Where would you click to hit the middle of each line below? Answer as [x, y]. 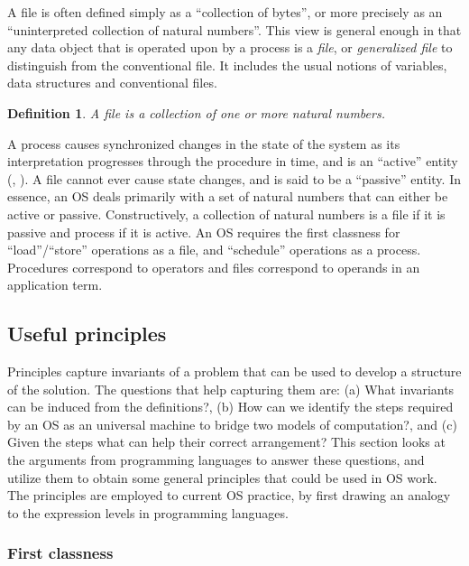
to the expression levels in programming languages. [148, 512]
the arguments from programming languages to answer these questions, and [216, 460]
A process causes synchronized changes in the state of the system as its [204, 143]
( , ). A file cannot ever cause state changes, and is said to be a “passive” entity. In [234, 178]
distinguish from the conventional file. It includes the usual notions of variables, [227, 65]
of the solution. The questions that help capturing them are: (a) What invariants [231, 389]
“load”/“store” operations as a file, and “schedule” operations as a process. [214, 250]
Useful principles [87, 334]
